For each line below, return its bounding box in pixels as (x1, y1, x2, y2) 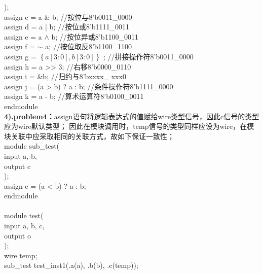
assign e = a (4, 31, 42, 42)
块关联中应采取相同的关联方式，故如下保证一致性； (4, 130, 174, 141)
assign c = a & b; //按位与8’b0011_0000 (4, 11, 132, 22)
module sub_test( (4, 141, 60, 151)
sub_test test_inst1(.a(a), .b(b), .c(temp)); (4, 260, 138, 270)
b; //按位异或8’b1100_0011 (51, 31, 138, 42)
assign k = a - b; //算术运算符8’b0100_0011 (4, 91, 144, 101)
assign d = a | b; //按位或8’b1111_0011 (4, 21, 130, 32)
